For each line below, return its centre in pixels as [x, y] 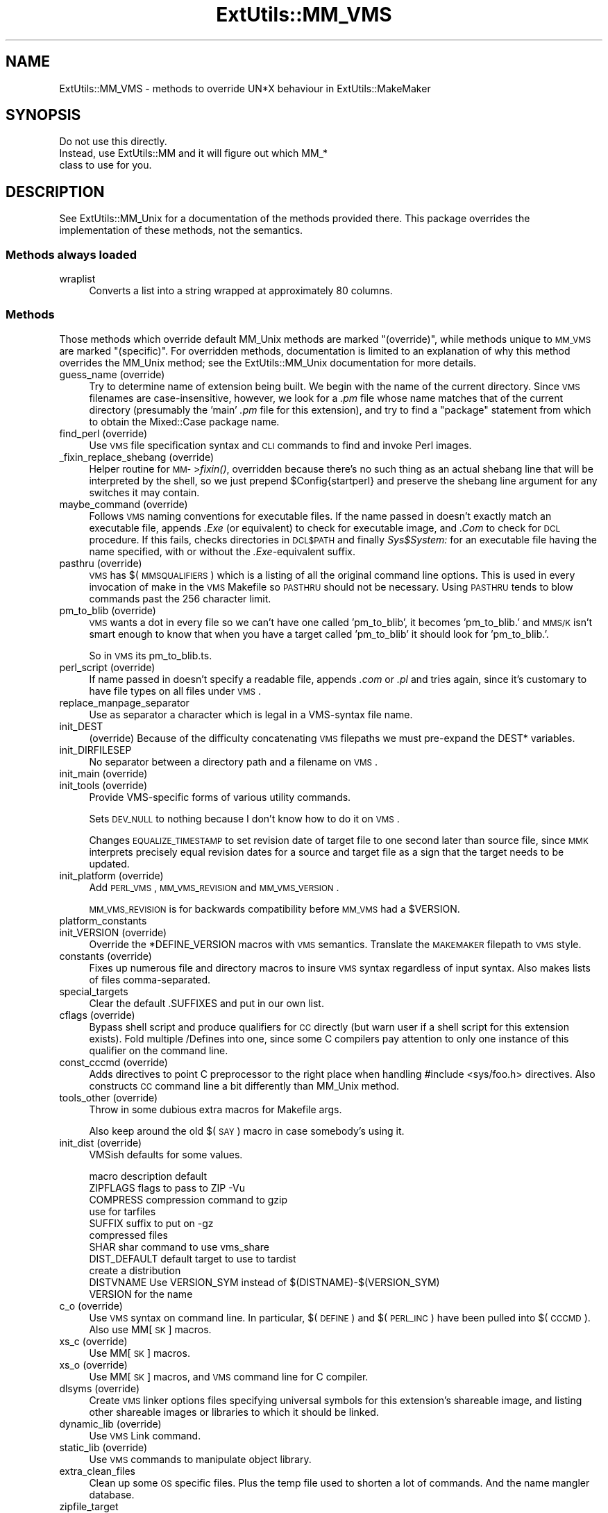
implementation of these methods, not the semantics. [181, 230]
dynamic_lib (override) [110, 1423]
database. [112, 1494]
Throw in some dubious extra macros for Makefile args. [216, 1109]
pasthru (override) [101, 563]
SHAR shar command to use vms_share [179, 1246]
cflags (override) [97, 1015]
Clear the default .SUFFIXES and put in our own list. [206, 1003]
